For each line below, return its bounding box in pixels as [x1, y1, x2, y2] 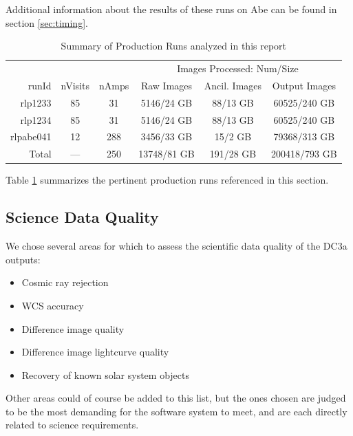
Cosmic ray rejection [21, 275, 109, 290]
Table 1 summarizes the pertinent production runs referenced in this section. [6, 173, 329, 187]
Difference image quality [21, 321, 125, 336]
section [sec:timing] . [6, 15, 88, 30]
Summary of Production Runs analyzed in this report [61, 39, 287, 53]
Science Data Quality [6, 206, 159, 228]
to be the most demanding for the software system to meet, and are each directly [6, 404, 347, 418]
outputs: [6, 252, 41, 266]
